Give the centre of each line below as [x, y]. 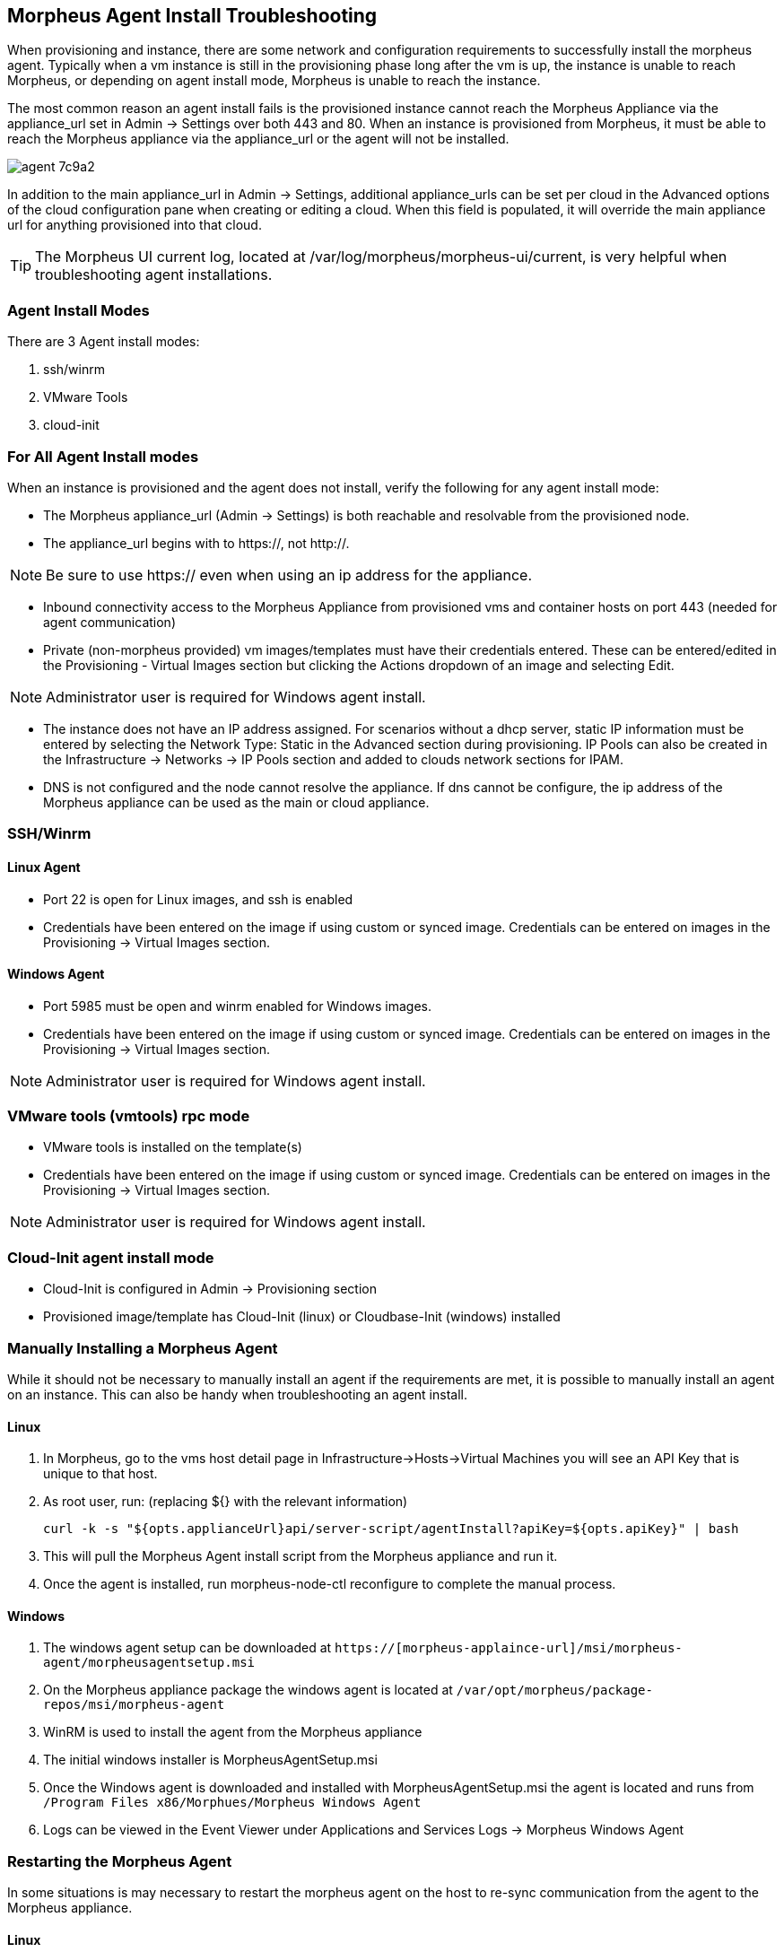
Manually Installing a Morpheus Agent [143, 1348]
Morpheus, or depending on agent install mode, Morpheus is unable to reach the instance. [274, 81]
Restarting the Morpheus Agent [120, 1861]
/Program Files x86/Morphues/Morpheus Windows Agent [232, 1803]
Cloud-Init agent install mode [111, 1257]
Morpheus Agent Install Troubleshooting [192, 16]
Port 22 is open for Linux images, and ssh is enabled [198, 899]
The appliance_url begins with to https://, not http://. [196, 543]
